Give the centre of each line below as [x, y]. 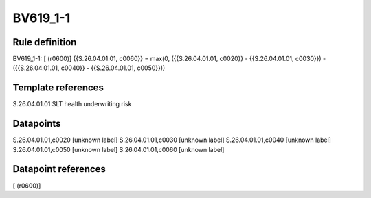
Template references [58, 88]
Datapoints [37, 124]
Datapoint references [59, 169]
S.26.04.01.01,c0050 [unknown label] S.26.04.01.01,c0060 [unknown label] [119, 149]
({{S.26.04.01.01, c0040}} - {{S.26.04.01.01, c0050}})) [89, 68]
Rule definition [45, 42]
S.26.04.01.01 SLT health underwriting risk [72, 104]
